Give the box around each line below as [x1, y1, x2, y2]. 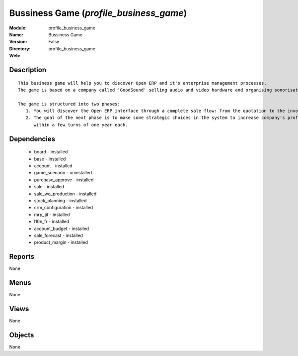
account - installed [34, 163, 73, 169]
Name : [9, 31, 23, 37]
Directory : [9, 45, 31, 52]
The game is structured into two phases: [18, 101, 120, 107]
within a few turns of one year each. [33, 122, 129, 127]
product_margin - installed [34, 239, 88, 245]
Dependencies [9, 134, 56, 143]
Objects [9, 331, 34, 339]
